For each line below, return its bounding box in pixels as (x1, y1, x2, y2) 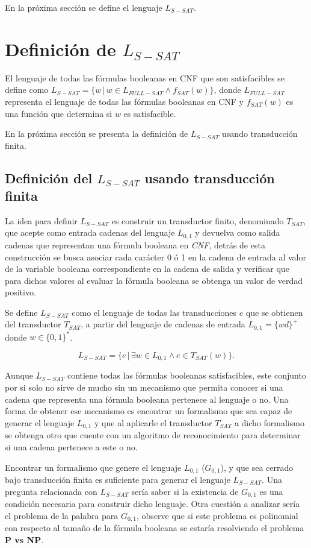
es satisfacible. (123, 107, 176, 119)
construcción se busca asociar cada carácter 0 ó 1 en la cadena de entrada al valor (5, 250, 306, 263)
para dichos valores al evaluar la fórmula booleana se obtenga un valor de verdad (5, 274, 303, 286)
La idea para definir (5, 214, 78, 227)
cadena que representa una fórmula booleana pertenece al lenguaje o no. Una (5, 392, 289, 405)
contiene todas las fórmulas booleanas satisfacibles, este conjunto (67, 369, 306, 382)
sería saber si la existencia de (131, 485, 239, 497)
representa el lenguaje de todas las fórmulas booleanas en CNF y (5, 95, 244, 107)
